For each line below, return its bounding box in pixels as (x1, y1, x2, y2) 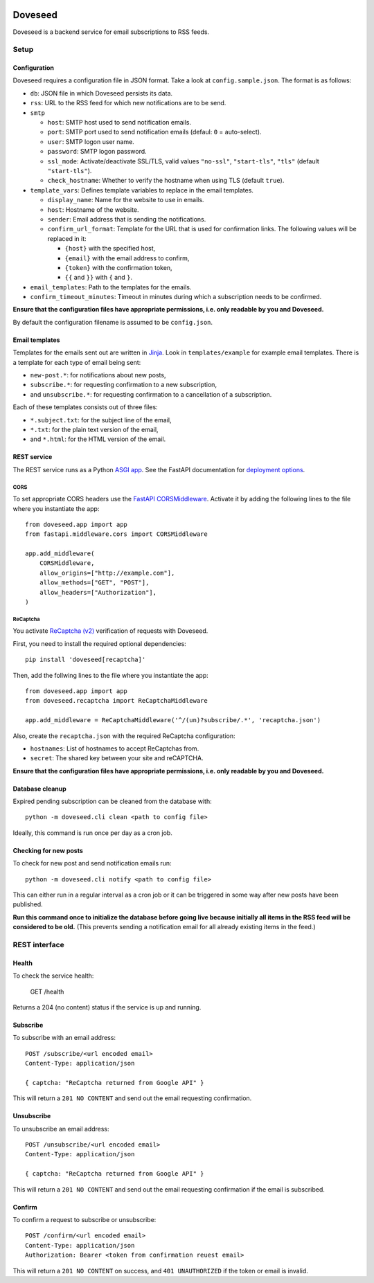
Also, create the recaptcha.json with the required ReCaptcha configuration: (12, 731, 235, 740)
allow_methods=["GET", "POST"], (39, 579, 150, 586)
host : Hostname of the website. (47, 205, 139, 214)
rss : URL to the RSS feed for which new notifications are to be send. (30, 99, 226, 107)
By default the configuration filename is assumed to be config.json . (12, 318, 213, 326)
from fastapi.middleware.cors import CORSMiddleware (25, 530, 208, 538)
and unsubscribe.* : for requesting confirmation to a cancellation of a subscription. (30, 390, 272, 398)
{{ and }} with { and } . (64, 273, 133, 282)
